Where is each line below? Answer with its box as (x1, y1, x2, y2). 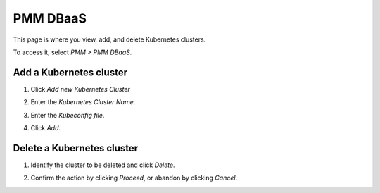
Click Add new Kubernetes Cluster (30, 85, 130, 93)
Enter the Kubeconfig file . (30, 111, 105, 119)
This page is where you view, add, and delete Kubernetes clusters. (13, 35, 206, 44)
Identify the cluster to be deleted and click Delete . (30, 161, 175, 169)
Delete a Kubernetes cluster (13, 142, 139, 154)
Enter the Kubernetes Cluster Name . (30, 98, 136, 106)
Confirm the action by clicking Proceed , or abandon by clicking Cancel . (30, 173, 238, 182)
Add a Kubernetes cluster (13, 66, 128, 78)
